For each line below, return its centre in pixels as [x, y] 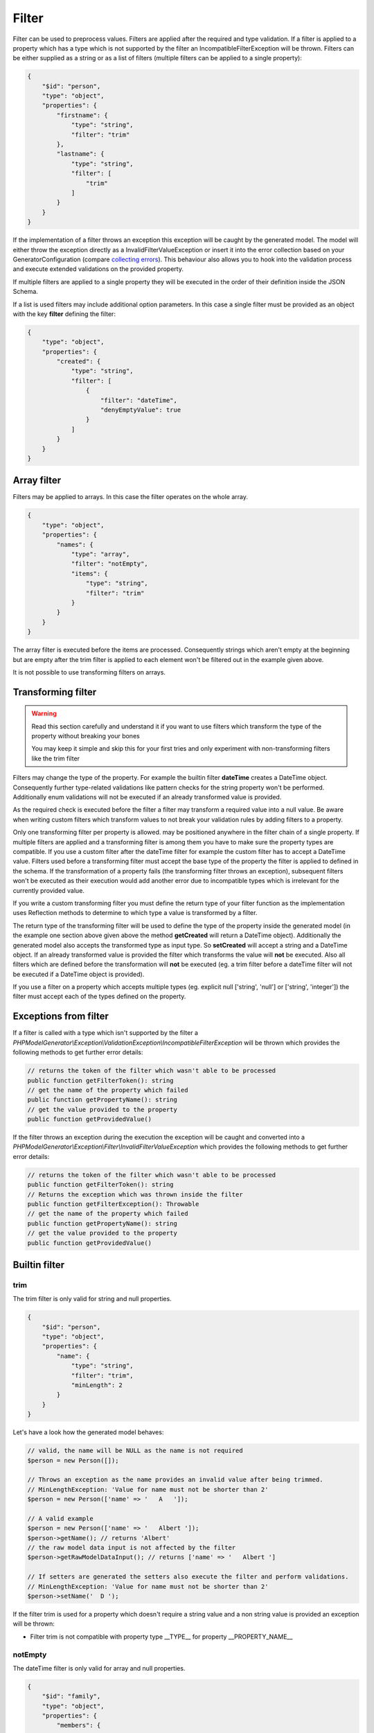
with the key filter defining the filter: [64, 314]
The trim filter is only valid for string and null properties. [92, 1299]
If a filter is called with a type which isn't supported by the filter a [106, 1033]
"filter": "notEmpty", [109, 564]
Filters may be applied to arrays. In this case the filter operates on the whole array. [131, 497]
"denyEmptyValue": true [141, 410]
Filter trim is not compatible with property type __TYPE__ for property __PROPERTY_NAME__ [161, 1637]
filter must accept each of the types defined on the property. [99, 996]
